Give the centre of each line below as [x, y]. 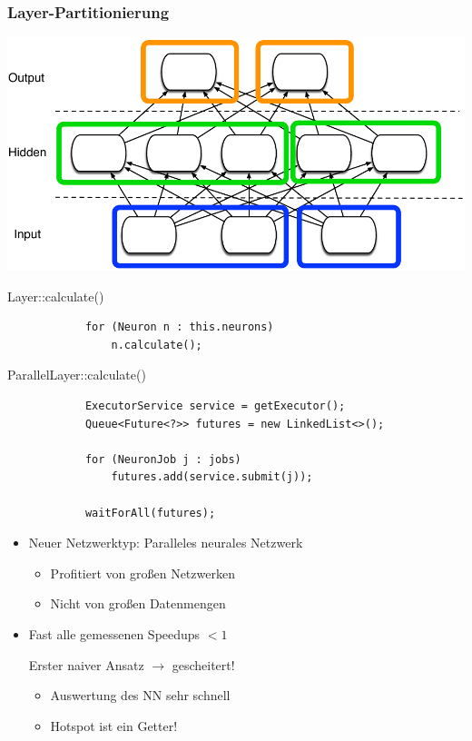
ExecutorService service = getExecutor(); [215, 405]
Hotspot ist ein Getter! [114, 725]
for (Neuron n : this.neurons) [179, 327]
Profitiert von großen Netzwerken [143, 573]
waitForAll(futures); [150, 513]
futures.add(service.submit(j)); [212, 477]
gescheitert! [203, 664]
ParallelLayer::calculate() [77, 375]
